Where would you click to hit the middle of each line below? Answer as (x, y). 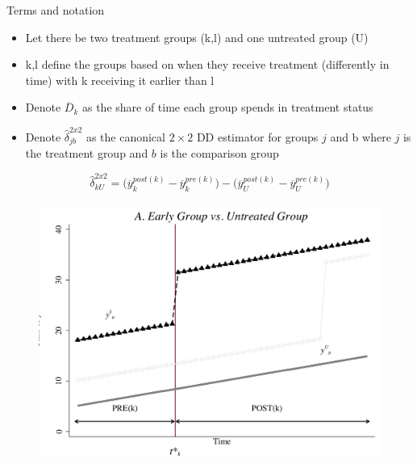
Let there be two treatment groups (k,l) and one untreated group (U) (197, 37)
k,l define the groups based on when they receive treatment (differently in (207, 64)
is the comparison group (219, 153)
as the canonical (125, 136)
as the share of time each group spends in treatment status (227, 107)
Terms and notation (56, 10)
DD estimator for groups (257, 136)
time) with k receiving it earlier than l (120, 80)
